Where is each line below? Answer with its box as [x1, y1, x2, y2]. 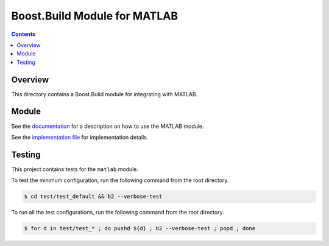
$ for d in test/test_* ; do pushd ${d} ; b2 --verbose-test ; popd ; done [24, 225, 256, 232]
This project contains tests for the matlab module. [11, 165, 138, 173]
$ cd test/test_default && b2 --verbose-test [24, 193, 163, 200]
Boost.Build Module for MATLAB [11, 9, 179, 23]
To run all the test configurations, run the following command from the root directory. [11, 209, 225, 216]
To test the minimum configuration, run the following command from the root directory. [11, 177, 229, 184]
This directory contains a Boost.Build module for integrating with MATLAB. [11, 90, 198, 97]
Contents [11, 30, 36, 38]
